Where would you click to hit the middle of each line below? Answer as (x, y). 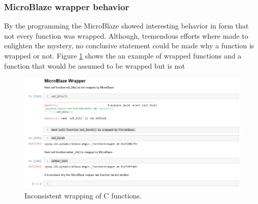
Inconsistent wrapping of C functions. (83, 195)
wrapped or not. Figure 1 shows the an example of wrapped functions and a (123, 55)
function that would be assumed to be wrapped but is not (95, 65)
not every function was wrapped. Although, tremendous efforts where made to (126, 35)
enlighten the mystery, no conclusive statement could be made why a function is (129, 46)
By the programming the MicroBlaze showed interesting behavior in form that (126, 26)
